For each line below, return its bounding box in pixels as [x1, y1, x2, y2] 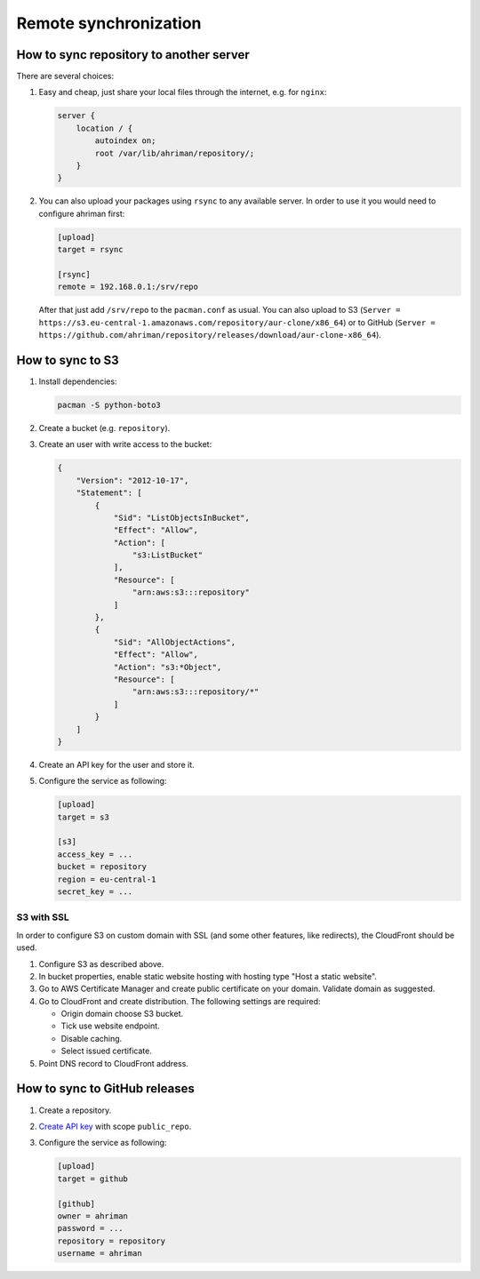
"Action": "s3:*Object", [113, 662, 222, 672]
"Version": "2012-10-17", [76, 476, 189, 485]
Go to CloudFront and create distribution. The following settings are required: [38, 995, 321, 1006]
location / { [76, 123, 133, 133]
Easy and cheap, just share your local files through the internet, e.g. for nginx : [38, 87, 327, 98]
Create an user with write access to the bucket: [38, 439, 212, 450]
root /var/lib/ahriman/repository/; [94, 148, 255, 158]
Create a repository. [38, 1105, 112, 1115]
